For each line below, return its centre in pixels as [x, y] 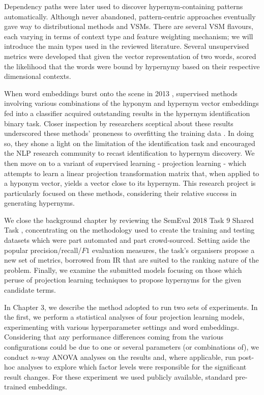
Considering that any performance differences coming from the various [114, 337]
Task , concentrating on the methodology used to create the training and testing [129, 230]
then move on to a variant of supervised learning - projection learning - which [125, 163]
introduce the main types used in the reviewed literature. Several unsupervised [127, 46]
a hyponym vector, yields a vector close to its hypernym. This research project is [130, 183]
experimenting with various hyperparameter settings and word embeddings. [122, 327]
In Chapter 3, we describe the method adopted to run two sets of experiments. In [131, 307]
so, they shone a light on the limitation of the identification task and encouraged [130, 143]
